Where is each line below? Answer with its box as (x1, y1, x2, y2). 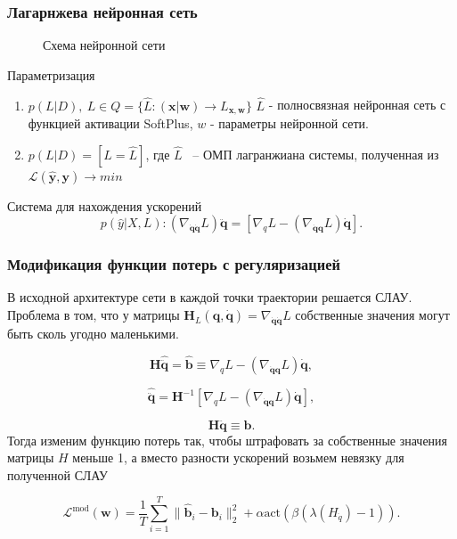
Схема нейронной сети (43, 36, 166, 54)
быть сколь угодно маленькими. (7, 323, 179, 342)
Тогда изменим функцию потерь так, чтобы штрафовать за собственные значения (7, 430, 448, 449)
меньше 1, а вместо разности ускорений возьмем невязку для (72, 448, 404, 467)
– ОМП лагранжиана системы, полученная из (192, 144, 439, 163)
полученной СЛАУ (7, 465, 108, 484)
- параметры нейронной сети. (209, 114, 369, 133)
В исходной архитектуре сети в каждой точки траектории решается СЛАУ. (7, 288, 412, 306)
